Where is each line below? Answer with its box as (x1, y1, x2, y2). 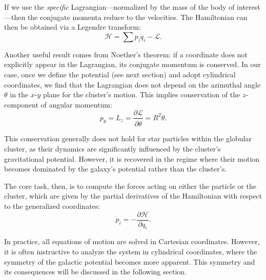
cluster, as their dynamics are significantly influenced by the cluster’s (4, 143, 221, 154)
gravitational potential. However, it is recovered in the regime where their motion (4, 153, 260, 164)
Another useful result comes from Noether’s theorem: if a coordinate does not (4, 49, 248, 59)
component (4, 99, 38, 110)
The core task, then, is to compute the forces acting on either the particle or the (4, 180, 256, 191)
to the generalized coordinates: (4, 201, 100, 211)
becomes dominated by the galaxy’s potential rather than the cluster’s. (4, 163, 227, 174)
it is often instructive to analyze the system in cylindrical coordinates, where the (4, 246, 257, 257)
